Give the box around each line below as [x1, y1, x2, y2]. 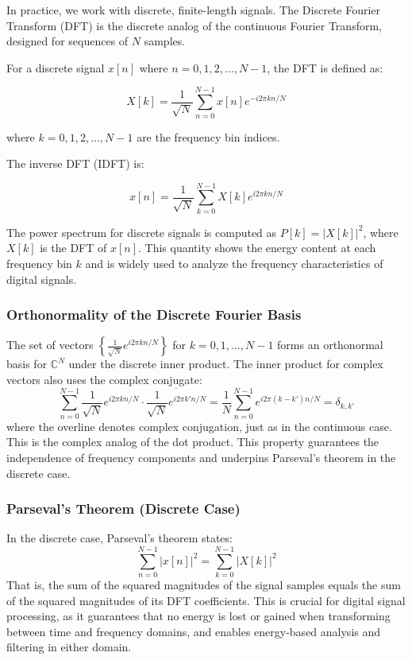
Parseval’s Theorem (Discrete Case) [6, 499, 241, 518]
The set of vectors [6, 336, 94, 353]
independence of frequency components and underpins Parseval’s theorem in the [6, 448, 396, 465]
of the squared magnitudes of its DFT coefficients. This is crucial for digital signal [6, 592, 406, 608]
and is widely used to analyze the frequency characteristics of [85, 255, 383, 271]
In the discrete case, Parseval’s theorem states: [6, 530, 233, 546]
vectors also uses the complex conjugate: [6, 371, 202, 387]
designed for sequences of [6, 33, 129, 49]
